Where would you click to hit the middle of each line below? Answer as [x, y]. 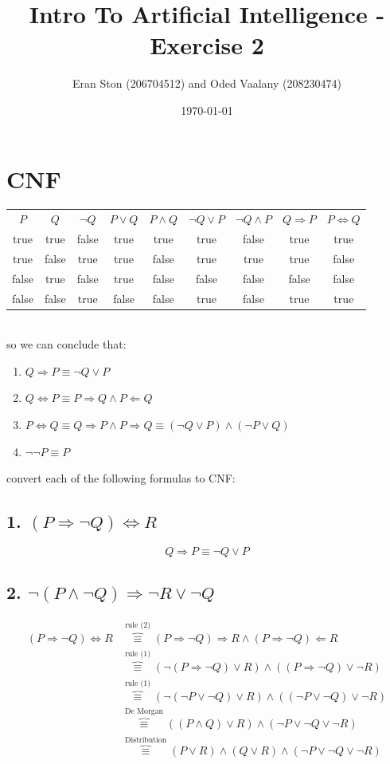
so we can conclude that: [66, 344]
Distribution [146, 740]
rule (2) [138, 625]
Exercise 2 [207, 45]
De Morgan [144, 712]
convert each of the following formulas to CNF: [121, 478]
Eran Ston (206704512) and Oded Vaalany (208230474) [207, 83]
